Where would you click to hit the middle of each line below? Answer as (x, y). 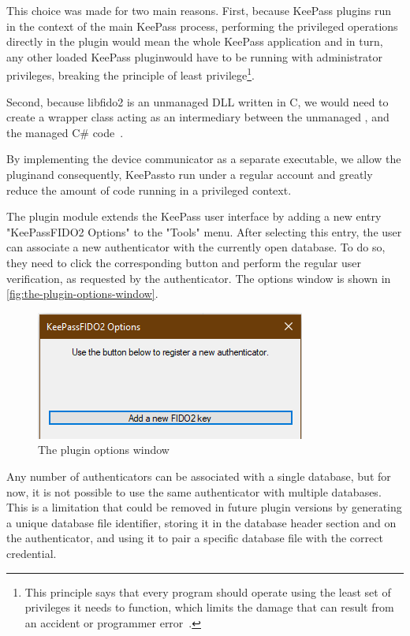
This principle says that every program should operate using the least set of (208, 591)
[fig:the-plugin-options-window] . (82, 294)
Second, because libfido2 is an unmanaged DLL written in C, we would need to (198, 101)
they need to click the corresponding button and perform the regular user (184, 262)
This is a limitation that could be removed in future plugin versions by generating (204, 507)
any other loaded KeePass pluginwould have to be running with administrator (195, 56)
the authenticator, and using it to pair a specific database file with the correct (195, 538)
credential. (32, 553)
